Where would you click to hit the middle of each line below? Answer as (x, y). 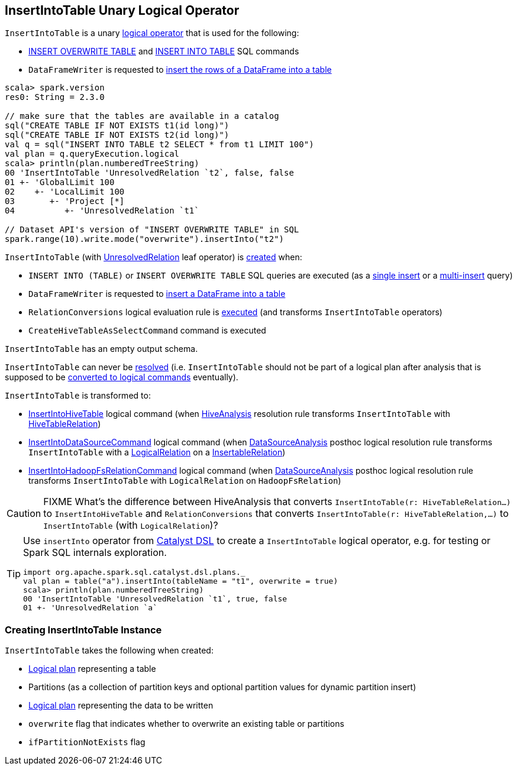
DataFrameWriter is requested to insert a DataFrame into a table (157, 294)
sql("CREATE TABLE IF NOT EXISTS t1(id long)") (117, 126)
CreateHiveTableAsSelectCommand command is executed (147, 331)
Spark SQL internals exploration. (95, 553)
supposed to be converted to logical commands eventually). (122, 377)
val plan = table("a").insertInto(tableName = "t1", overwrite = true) (181, 581)
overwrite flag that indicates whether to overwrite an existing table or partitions (186, 724)
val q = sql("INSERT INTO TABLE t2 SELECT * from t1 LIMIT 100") (159, 145)
